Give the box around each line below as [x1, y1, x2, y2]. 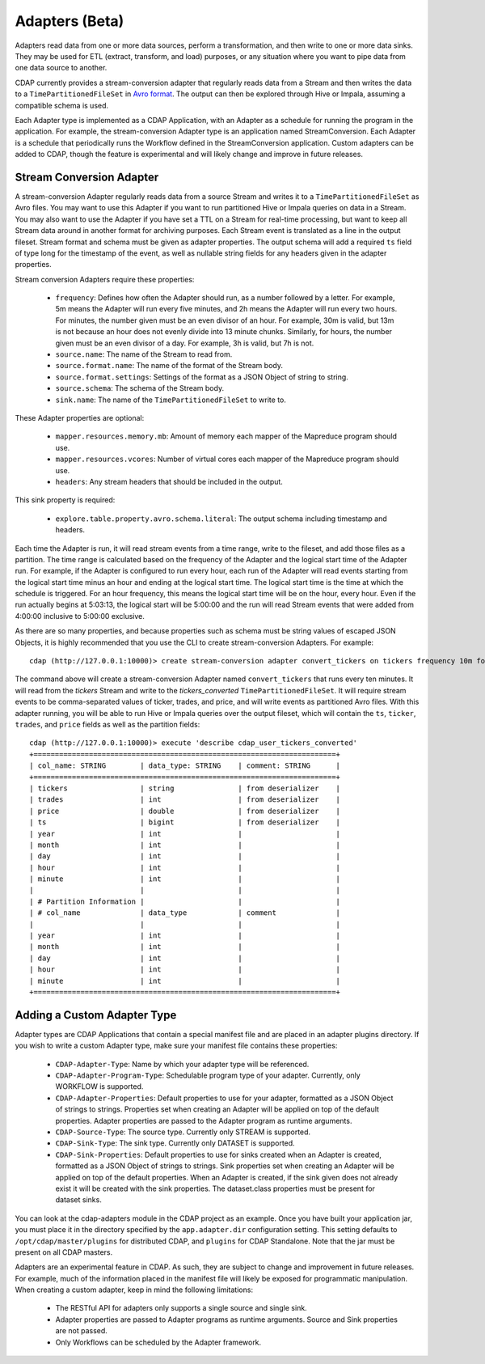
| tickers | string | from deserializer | [29, 783, 341, 793]
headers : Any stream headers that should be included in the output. [55, 477, 283, 486]
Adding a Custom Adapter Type [15, 1008, 177, 1022]
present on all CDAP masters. [15, 1247, 113, 1257]
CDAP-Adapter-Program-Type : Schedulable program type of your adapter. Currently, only [55, 1070, 361, 1080]
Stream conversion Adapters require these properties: [15, 274, 195, 284]
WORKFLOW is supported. [55, 1082, 144, 1091]
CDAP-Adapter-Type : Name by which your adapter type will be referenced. [55, 1059, 310, 1069]
